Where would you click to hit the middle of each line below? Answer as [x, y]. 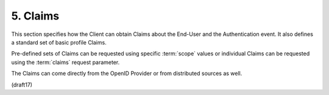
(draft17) [22, 85]
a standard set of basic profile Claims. [59, 42]
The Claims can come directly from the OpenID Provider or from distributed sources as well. [127, 74]
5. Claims [35, 16]
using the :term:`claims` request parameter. [65, 62]
